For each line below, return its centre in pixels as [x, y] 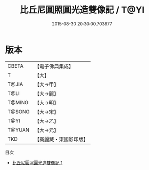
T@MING [18, 102]
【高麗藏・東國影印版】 [62, 139]
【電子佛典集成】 [54, 66]
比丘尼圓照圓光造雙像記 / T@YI [82, 10]
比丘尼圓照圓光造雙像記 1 [37, 162]
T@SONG [19, 112]
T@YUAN [19, 130]
